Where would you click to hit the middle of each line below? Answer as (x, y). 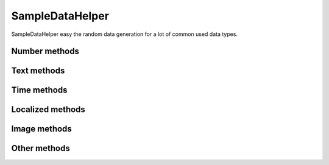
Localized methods (48, 110)
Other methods (41, 148)
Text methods (38, 71)
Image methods (42, 129)
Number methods (45, 51)
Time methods (39, 90)
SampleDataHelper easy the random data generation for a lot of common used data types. (124, 34)
